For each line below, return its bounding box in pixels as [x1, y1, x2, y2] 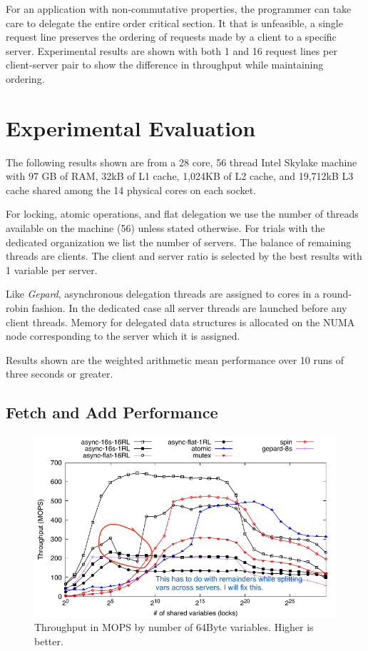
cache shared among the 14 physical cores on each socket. [6, 182, 257, 197]
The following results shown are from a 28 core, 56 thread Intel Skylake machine [6, 154, 357, 169]
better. [34, 633, 63, 648]
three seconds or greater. [6, 366, 113, 381]
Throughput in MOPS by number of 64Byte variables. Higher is [34, 620, 314, 635]
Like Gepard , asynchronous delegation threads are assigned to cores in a [6, 286, 320, 301]
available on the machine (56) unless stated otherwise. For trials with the [6, 221, 325, 236]
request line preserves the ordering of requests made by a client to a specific [6, 29, 337, 44]
